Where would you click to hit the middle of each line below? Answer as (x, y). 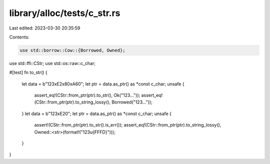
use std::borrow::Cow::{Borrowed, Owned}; (72, 50)
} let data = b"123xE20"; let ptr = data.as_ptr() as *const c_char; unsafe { (97, 113)
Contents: (19, 37)
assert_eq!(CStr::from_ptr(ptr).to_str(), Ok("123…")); (87, 95)
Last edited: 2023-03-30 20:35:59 (45, 28)
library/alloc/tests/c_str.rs (65, 13)
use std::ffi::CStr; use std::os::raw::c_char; (52, 63)
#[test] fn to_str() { (28, 72)
